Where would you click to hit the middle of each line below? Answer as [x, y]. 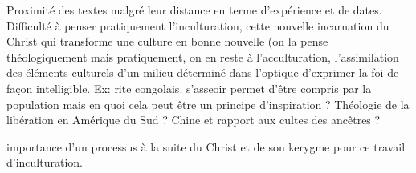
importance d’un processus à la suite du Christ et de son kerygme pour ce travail [206, 146]
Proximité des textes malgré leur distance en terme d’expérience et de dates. [194, 10]
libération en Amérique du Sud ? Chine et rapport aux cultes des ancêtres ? [194, 120]
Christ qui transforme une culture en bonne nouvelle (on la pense [167, 41]
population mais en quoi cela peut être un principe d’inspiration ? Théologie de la [208, 104]
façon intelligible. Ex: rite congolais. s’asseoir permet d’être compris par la [189, 88]
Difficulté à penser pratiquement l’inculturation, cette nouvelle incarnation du [198, 25]
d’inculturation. [45, 162]
